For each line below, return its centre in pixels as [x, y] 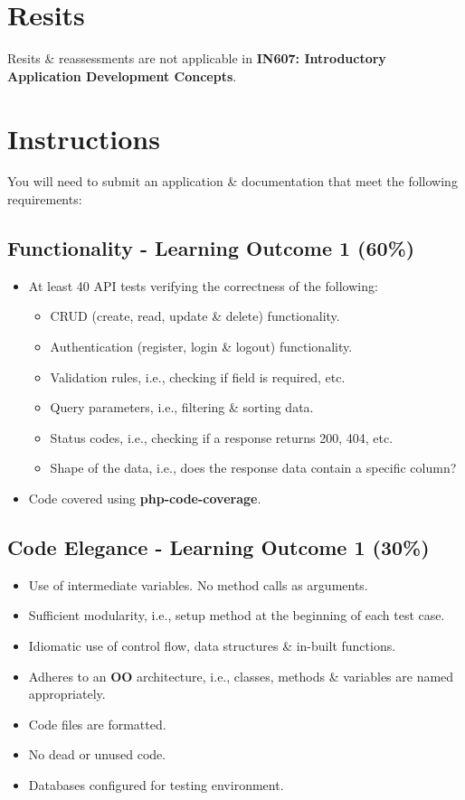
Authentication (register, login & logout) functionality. [201, 347]
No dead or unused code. [97, 754]
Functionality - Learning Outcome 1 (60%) [211, 248]
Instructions [84, 138]
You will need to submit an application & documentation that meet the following [232, 181]
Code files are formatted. [97, 724]
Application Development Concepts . [122, 75]
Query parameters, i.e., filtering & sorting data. [182, 407]
